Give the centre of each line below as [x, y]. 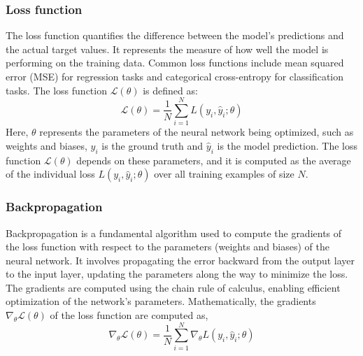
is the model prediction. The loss [287, 145]
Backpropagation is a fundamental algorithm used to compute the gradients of [174, 233]
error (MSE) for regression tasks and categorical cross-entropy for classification [175, 76]
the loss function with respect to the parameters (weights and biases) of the [168, 247]
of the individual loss [50, 174]
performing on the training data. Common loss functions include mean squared [175, 63]
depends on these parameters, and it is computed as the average [214, 160]
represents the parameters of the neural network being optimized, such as [197, 132]
